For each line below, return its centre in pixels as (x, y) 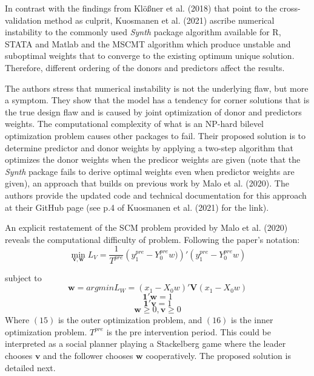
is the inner (252, 320)
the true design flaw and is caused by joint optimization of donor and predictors (153, 111)
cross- (290, 8)
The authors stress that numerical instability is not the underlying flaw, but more (157, 88)
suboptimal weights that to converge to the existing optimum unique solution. (150, 56)
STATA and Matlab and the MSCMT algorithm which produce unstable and (148, 43)
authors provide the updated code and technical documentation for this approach (156, 195)
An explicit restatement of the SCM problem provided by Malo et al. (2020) (146, 227)
